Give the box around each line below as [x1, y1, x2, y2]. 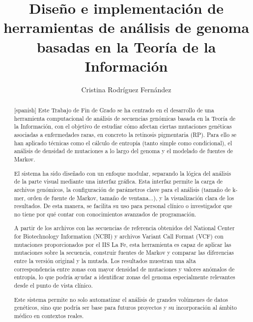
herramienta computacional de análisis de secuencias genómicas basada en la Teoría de [14, 114, 236, 122]
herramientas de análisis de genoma [3, 17, 250, 37]
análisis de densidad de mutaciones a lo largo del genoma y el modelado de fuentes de [14, 147, 233, 155]
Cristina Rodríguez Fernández [81, 84, 171, 94]
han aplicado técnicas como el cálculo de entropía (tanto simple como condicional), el [14, 138, 232, 147]
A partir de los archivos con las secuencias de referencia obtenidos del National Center [14, 224, 235, 232]
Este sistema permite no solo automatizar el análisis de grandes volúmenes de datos [14, 295, 228, 303]
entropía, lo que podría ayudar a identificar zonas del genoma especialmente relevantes [14, 273, 235, 281]
